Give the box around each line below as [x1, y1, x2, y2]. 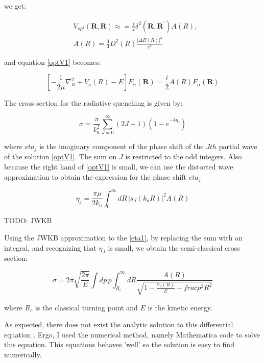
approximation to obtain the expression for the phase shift [4, 171, 187, 182]
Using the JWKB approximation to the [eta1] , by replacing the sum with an [4, 232, 243, 243]
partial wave [219, 140, 257, 151]
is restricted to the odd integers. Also [125, 151, 242, 162]
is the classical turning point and [35, 302, 138, 312]
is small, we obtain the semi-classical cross [108, 242, 240, 253]
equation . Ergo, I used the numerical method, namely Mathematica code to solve [4, 329, 260, 340]
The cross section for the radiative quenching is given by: [4, 98, 183, 108]
